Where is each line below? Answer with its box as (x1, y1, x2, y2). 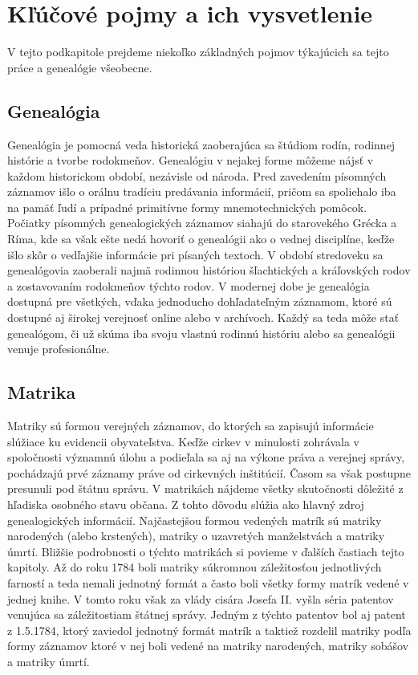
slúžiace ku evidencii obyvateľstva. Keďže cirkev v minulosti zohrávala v (7, 433, 359, 449)
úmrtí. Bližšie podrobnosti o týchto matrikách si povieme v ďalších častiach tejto (7, 543, 404, 559)
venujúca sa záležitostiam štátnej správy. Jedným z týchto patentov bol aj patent (7, 606, 406, 623)
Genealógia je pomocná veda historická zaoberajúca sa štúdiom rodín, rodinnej (7, 136, 396, 152)
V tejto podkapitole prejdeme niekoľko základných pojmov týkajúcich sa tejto (7, 43, 389, 60)
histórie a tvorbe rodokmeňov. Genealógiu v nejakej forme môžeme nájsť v (7, 152, 374, 169)
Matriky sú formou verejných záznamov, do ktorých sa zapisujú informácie (7, 417, 374, 434)
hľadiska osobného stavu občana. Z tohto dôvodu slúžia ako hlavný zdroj (7, 496, 364, 512)
